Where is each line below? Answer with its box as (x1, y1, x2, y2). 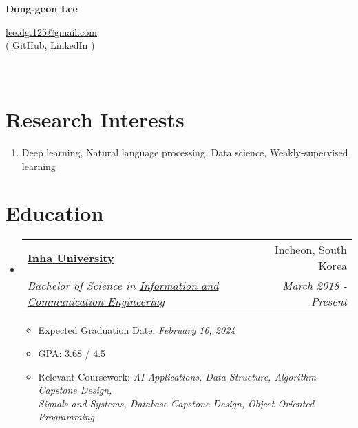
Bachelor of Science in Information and (27, 277, 219, 294)
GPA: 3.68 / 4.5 (38, 346, 106, 360)
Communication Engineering (27, 293, 165, 310)
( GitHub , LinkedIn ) (6, 38, 95, 52)
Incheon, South (275, 242, 347, 258)
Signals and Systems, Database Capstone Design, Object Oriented (38, 396, 315, 410)
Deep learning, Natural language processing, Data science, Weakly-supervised (21, 145, 348, 160)
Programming (38, 409, 95, 424)
